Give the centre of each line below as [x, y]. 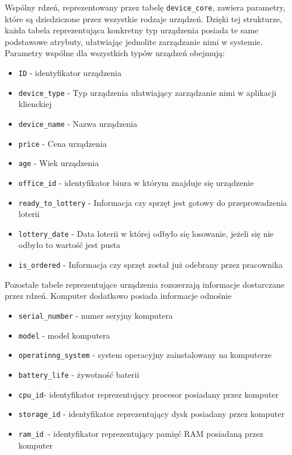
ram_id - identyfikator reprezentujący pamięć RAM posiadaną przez [141, 433]
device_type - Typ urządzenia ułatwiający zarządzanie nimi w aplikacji [147, 92]
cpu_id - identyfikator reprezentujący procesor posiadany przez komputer [148, 394]
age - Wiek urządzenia [59, 163]
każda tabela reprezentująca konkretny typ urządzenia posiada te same [132, 30]
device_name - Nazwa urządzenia [78, 123]
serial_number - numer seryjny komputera [95, 315]
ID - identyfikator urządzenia [70, 73]
